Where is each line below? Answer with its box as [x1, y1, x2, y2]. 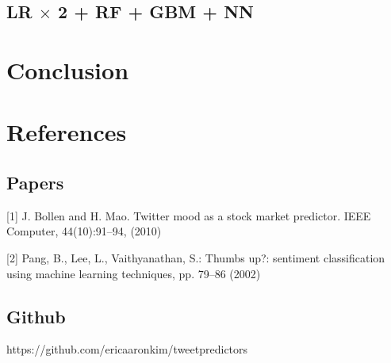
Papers [6, 170, 64, 194]
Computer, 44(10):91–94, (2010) [6, 223, 162, 239]
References [6, 116, 127, 148]
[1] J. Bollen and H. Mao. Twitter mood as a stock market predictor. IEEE [6, 207, 371, 224]
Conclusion [6, 53, 129, 86]
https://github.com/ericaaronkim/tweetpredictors [6, 341, 248, 357]
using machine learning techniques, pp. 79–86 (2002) [6, 265, 261, 281]
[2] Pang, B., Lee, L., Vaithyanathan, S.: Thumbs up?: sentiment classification [6, 249, 385, 266]
